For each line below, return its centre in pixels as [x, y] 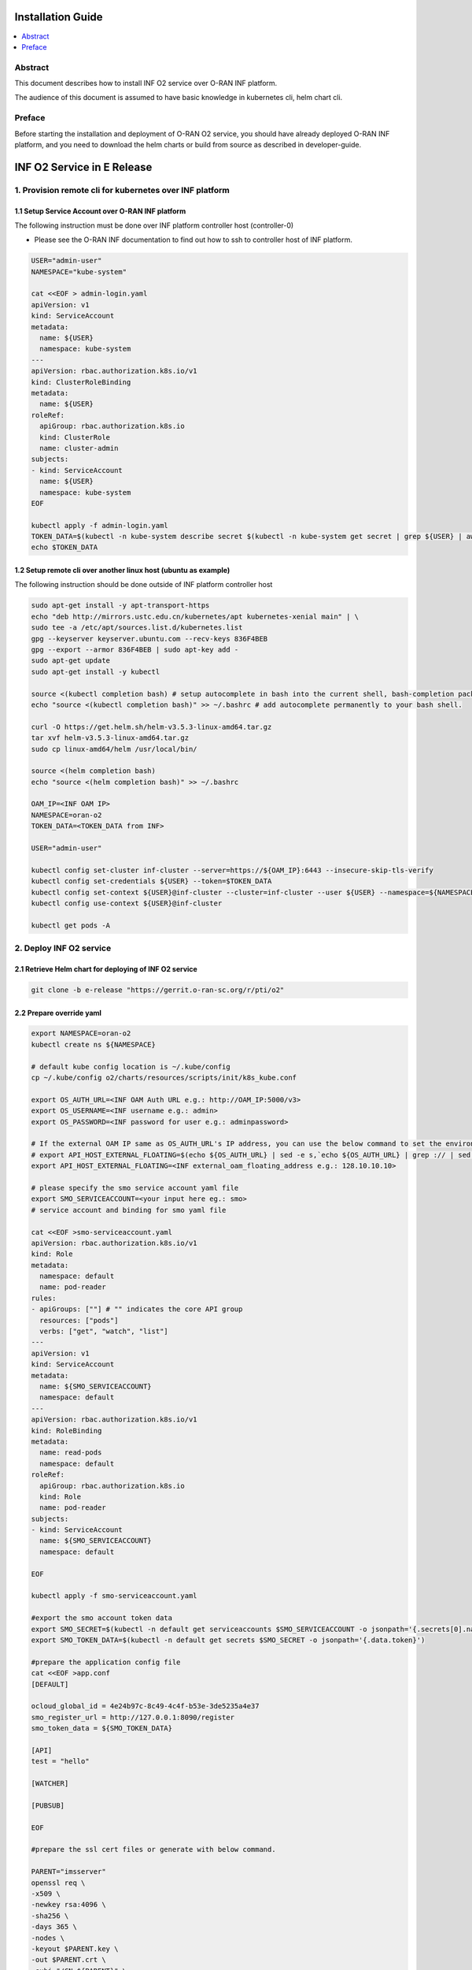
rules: [44, 1298]
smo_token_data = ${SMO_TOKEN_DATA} [102, 1728]
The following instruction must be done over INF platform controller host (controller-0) [154, 225]
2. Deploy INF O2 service [63, 948]
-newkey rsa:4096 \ [68, 1905]
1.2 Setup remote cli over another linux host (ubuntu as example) [122, 571]
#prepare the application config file [106, 1662]
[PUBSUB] [48, 1805]
